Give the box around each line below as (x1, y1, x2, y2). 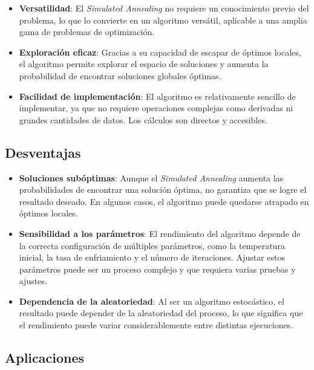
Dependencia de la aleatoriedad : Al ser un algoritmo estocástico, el (19, 294, 284, 307)
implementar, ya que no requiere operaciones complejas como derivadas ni (19, 102, 293, 114)
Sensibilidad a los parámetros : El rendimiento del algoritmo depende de (19, 227, 301, 239)
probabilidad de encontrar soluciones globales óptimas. (19, 69, 221, 82)
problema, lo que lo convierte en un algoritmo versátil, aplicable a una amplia (19, 13, 307, 26)
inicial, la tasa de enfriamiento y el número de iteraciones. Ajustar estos (19, 251, 285, 264)
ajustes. (19, 274, 47, 287)
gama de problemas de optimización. (19, 25, 155, 38)
